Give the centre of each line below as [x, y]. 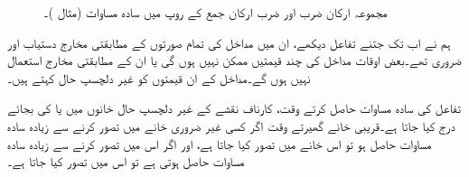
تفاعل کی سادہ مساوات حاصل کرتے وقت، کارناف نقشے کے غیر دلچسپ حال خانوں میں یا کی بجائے [234, 108]
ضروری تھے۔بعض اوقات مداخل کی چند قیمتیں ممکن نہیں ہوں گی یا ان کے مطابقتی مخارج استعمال [234, 60]
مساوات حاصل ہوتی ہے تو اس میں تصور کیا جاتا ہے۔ [126, 161]
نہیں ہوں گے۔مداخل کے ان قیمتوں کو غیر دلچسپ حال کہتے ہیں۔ [159, 77]
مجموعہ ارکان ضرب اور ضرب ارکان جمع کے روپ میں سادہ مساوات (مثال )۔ [216, 12]
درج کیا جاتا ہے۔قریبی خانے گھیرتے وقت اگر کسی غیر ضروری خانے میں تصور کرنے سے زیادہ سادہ [231, 125]
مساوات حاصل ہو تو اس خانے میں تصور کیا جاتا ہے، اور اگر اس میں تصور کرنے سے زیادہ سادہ [220, 143]
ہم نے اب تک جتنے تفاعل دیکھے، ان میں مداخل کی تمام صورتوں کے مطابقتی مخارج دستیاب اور [229, 42]
